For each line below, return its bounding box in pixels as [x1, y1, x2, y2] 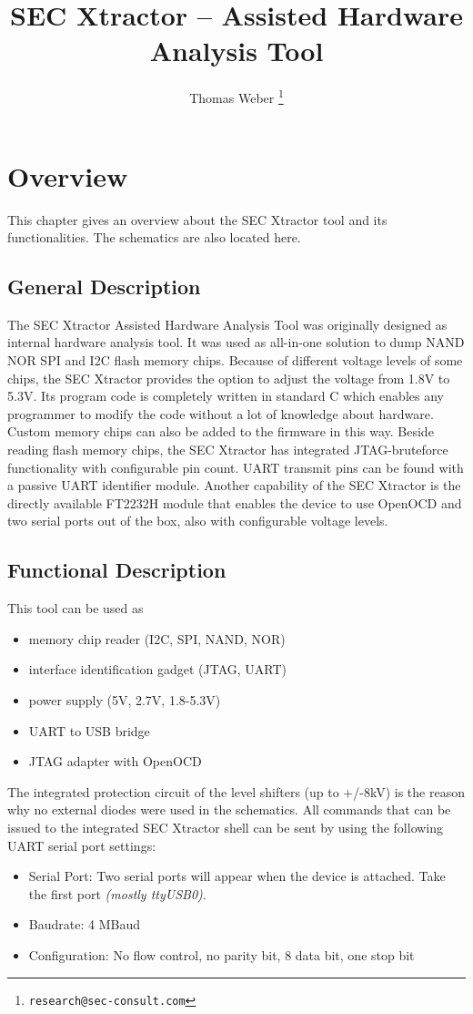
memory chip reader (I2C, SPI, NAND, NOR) [28, 629, 286, 648]
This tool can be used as [7, 599, 144, 618]
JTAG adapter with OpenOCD [28, 752, 202, 771]
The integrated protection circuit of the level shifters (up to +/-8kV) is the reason [7, 782, 465, 801]
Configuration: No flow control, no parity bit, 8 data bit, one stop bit [28, 945, 415, 964]
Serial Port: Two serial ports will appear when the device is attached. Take [28, 866, 446, 886]
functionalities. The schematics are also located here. [7, 228, 301, 247]
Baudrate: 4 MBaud [28, 915, 140, 934]
